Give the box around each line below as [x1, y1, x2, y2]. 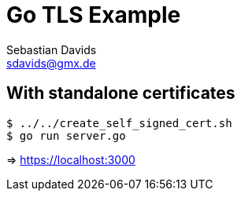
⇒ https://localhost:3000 [6, 152, 135, 166]
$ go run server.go [6, 129, 126, 142]
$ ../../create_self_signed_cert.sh [6, 116, 232, 130]
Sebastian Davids [6, 42, 97, 57]
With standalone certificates [6, 83, 235, 104]
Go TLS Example [6, 2, 181, 28]
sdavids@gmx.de [6, 56, 96, 70]
